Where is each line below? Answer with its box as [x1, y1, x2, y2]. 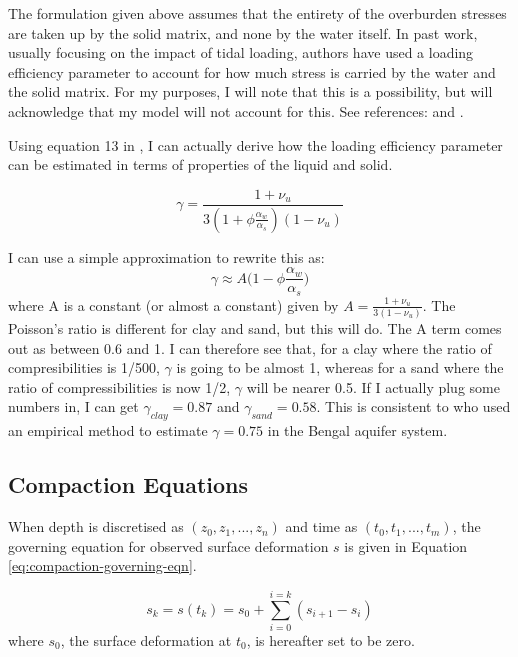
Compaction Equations [8, 469, 249, 500]
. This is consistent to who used [316, 396, 511, 417]
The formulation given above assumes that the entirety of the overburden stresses [8, 3, 507, 23]
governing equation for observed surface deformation [8, 535, 329, 556]
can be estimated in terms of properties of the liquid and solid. [8, 154, 393, 175]
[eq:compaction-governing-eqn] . [8, 555, 197, 576]
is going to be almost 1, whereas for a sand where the [176, 357, 504, 378]
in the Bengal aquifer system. [267, 420, 448, 441]
